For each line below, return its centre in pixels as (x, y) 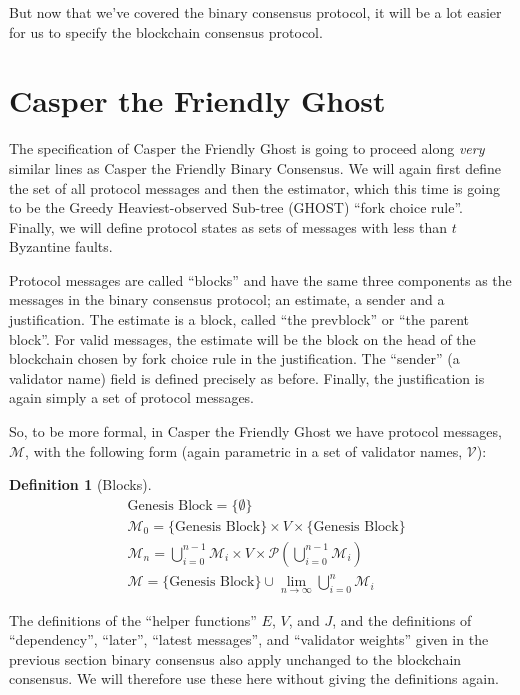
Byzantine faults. (61, 246)
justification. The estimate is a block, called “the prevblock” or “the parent (239, 319)
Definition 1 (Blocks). (80, 484)
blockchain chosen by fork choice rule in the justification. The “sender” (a (234, 358)
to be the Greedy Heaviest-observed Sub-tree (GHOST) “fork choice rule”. (236, 207)
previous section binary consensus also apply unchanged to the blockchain (235, 658)
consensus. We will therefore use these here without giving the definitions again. (254, 678)
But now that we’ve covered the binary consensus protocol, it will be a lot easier (255, 12)
